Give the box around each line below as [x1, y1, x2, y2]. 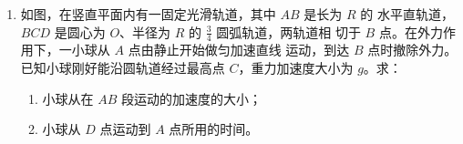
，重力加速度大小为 [238, 58, 354, 77]
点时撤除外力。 [367, 40, 458, 59]
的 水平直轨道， [360, 5, 454, 23]
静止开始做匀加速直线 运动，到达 [153, 40, 350, 59]
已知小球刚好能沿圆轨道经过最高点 [20, 58, 225, 77]
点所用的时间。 [169, 119, 259, 139]
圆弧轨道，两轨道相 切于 [216, 22, 361, 41]
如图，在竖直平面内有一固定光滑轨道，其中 [20, 5, 276, 23]
